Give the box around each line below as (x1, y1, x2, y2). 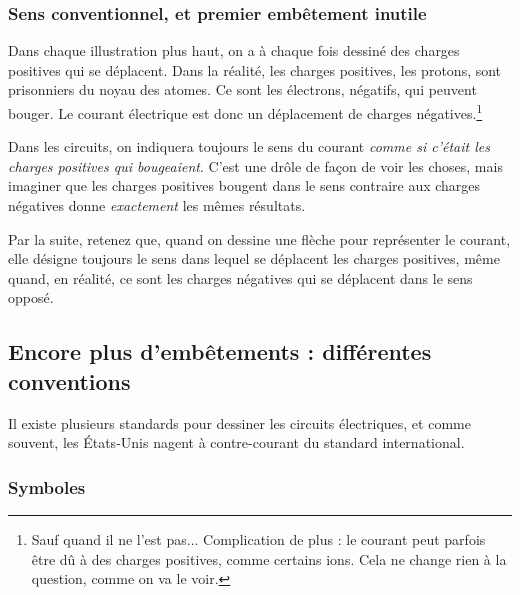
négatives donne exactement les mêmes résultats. (8, 195, 306, 216)
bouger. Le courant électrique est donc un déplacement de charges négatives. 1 (8, 100, 483, 123)
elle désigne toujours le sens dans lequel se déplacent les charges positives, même (8, 248, 500, 269)
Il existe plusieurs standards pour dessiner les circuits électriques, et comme (8, 412, 471, 433)
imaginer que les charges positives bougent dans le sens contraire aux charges (8, 175, 481, 196)
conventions (8, 365, 131, 396)
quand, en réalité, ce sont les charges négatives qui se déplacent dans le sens (8, 267, 473, 288)
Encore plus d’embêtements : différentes (8, 336, 432, 367)
